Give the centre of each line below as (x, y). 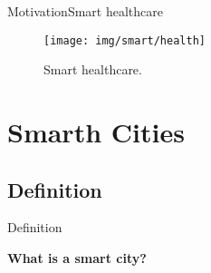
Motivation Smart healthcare (85, 11)
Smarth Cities (96, 132)
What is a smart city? (77, 258)
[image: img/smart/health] (125, 40)
